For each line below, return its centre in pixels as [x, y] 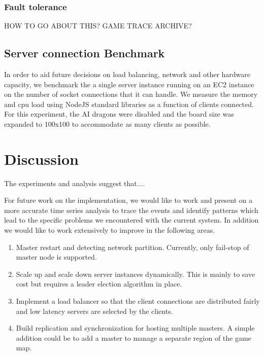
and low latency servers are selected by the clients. [94, 311]
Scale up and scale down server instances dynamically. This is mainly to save [136, 274]
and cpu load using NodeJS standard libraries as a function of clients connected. [129, 104]
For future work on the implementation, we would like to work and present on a [128, 200]
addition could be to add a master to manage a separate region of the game [134, 337]
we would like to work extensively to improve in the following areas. [110, 230]
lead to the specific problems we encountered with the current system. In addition [131, 220]
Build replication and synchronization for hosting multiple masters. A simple [135, 328]
